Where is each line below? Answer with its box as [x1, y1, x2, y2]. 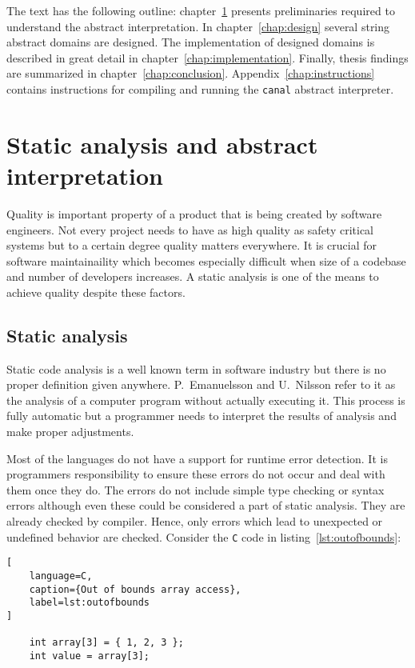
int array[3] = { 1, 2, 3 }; [29, 637, 184, 649]
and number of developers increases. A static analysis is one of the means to [6, 268, 379, 285]
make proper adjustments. [6, 423, 134, 440]
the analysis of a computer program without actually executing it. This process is [6, 391, 405, 408]
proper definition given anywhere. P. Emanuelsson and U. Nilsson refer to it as [6, 376, 396, 393]
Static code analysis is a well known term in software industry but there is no [6, 360, 386, 377]
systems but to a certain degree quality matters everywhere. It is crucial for [6, 237, 377, 254]
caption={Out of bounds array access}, [29, 583, 241, 595]
